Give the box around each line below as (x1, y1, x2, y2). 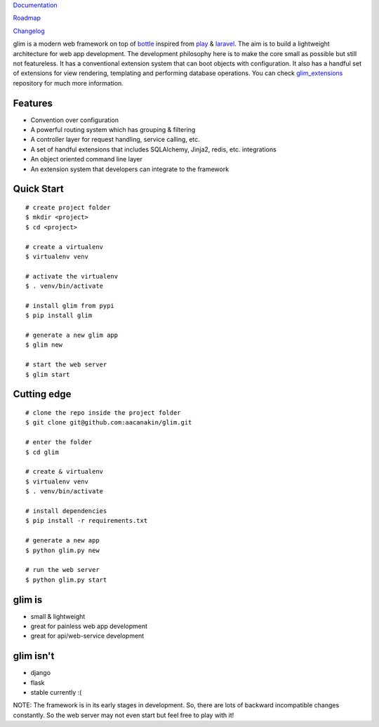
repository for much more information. (13, 79, 124, 87)
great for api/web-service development (30, 632, 145, 640)
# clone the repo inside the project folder (25, 409, 182, 417)
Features (13, 97, 53, 109)
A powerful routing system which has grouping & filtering (30, 126, 196, 134)
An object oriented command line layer (30, 155, 143, 164)
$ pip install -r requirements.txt (25, 516, 148, 525)
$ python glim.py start (25, 575, 107, 584)
